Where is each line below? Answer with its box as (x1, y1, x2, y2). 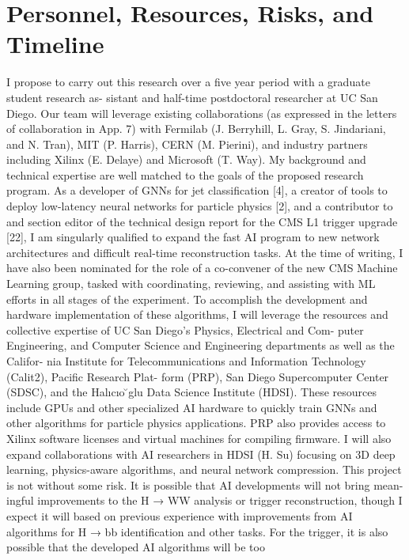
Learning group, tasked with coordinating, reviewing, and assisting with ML (6, 275, 376, 292)
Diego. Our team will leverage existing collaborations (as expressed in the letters (6, 104, 397, 121)
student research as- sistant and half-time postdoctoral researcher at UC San (6, 89, 378, 105)
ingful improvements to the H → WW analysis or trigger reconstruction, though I (6, 492, 403, 509)
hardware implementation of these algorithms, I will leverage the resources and (6, 306, 388, 323)
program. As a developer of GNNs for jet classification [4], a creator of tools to (6, 182, 388, 199)
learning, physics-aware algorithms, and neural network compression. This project (6, 461, 402, 478)
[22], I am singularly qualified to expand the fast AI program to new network (6, 229, 380, 245)
